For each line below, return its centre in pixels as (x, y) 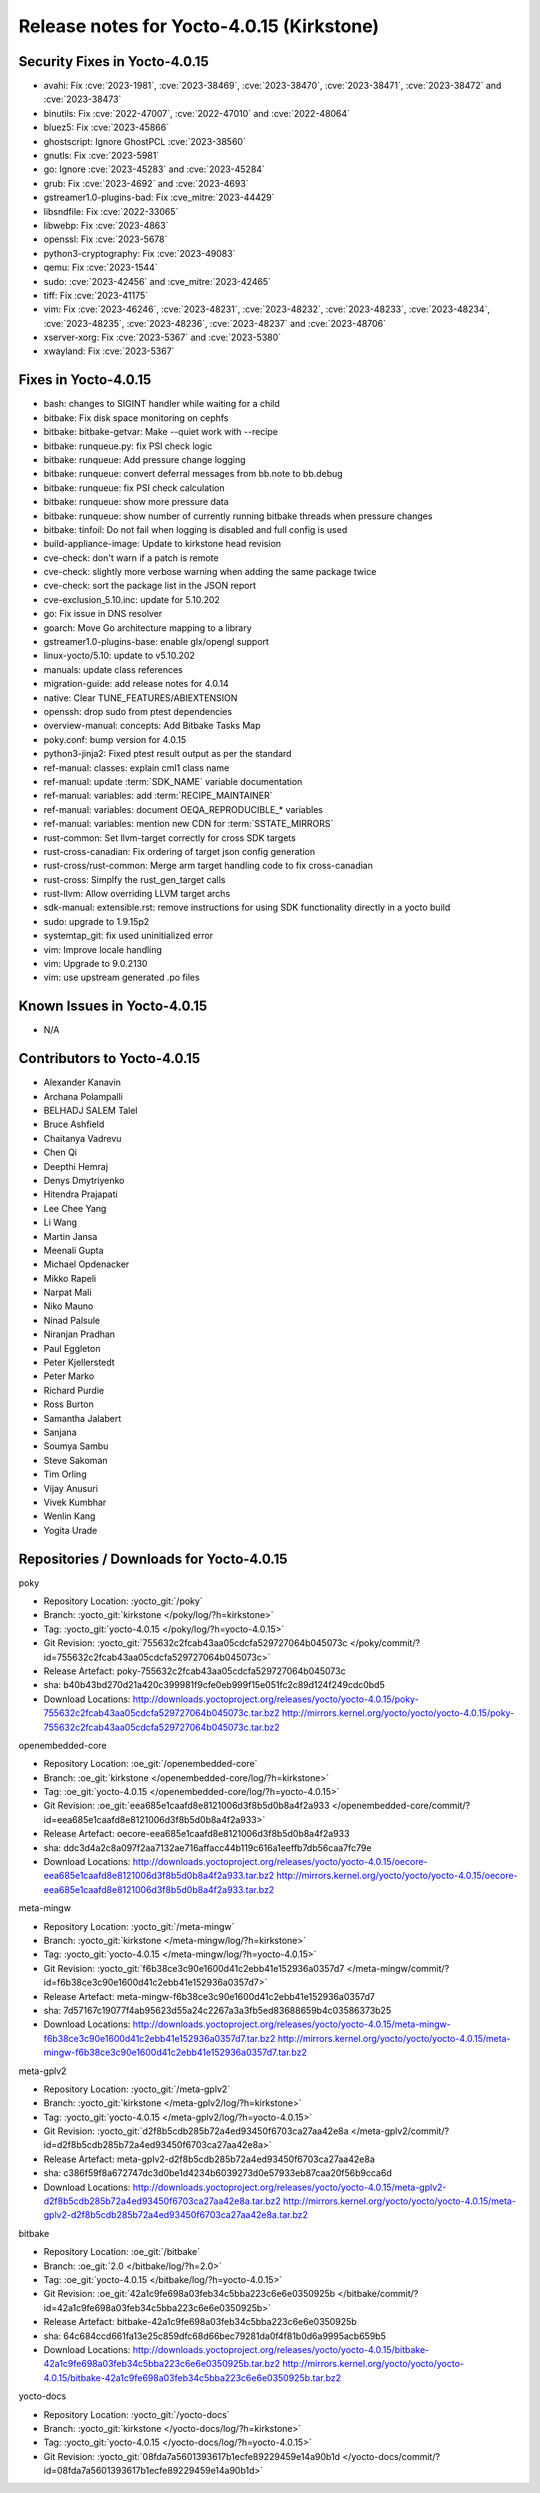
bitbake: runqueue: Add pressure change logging (144, 459)
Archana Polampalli (83, 1096)
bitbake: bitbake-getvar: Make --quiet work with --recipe (161, 432)
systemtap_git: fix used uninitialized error (128, 936)
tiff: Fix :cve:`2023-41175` (96, 295)
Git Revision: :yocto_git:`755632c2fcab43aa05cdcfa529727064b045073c (195, 1643)
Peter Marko (69, 1376)
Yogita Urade (70, 1530)
